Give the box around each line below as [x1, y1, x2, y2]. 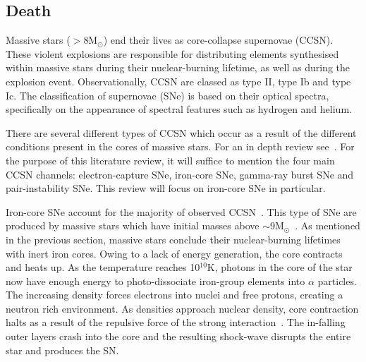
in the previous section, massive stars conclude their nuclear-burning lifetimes [6, 231, 341, 246]
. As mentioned [295, 218, 360, 233]
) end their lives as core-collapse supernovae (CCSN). [103, 32, 334, 47]
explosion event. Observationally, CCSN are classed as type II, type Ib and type [6, 73, 351, 88]
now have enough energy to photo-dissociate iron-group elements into [6, 273, 305, 288]
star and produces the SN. [6, 342, 119, 357]
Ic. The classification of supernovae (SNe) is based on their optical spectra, [6, 88, 329, 102]
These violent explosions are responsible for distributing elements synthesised [6, 46, 339, 61]
